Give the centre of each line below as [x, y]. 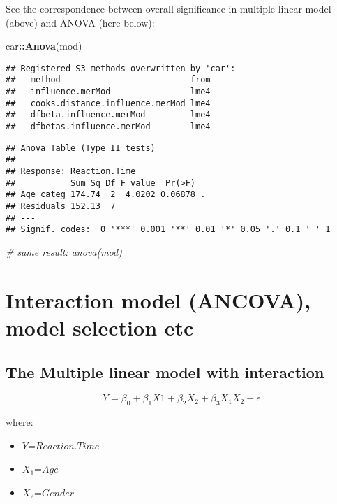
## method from [108, 80]
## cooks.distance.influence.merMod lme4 [108, 103]
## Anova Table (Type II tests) [81, 148]
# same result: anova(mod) [64, 251]
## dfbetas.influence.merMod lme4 [108, 127]
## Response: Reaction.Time [71, 172]
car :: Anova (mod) [44, 46]
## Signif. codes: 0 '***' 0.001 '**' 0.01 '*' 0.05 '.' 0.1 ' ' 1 [168, 230]
